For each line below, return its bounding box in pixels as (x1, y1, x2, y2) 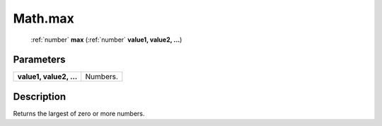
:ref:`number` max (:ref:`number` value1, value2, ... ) (30, 35, 183, 44)
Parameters (13, 54, 66, 66)
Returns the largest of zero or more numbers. (13, 109, 145, 118)
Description (13, 91, 66, 103)
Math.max (13, 11, 74, 26)
